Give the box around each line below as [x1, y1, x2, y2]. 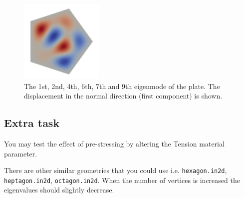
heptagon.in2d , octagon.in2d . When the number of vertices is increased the [4, 174, 240, 185]
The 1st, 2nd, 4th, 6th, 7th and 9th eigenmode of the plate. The [24, 80, 220, 91]
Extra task [4, 115, 60, 130]
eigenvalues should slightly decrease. [4, 184, 114, 195]
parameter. [4, 148, 37, 158]
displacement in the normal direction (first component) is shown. [24, 90, 223, 101]
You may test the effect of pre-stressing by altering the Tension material [4, 138, 225, 148]
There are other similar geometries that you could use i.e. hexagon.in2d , [4, 165, 227, 175]
